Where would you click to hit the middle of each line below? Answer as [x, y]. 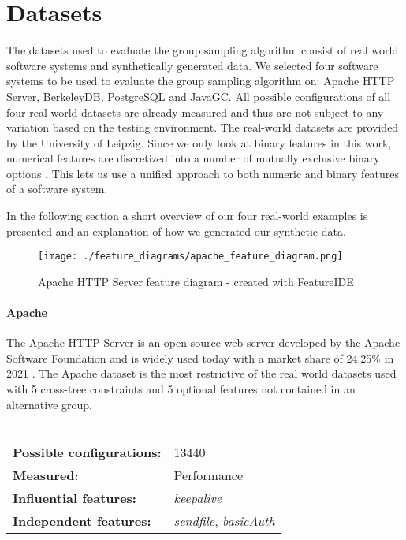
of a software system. [57, 189]
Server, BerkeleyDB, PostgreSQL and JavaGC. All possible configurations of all [199, 96]
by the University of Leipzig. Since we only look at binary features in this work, [199, 142]
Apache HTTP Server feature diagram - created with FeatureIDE [196, 281]
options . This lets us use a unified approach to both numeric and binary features [203, 173]
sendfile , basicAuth [224, 520]
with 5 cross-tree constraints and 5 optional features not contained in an [181, 389]
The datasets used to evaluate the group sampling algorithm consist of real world [203, 50]
